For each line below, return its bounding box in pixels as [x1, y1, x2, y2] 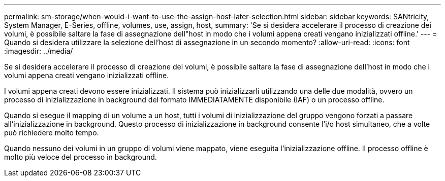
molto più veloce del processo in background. [4, 153, 157, 161]
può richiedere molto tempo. [4, 128, 99, 137]
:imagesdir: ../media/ [4, 47, 73, 55]
